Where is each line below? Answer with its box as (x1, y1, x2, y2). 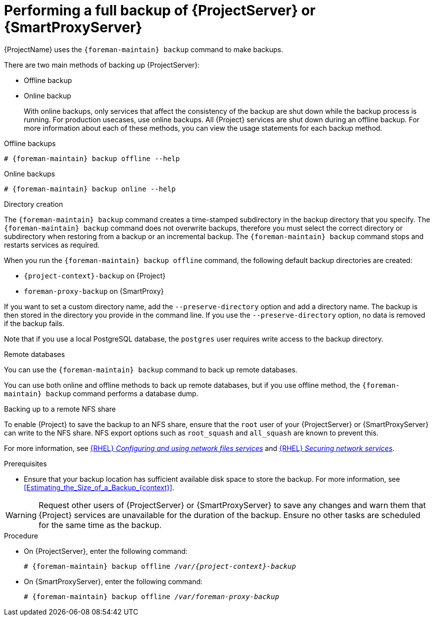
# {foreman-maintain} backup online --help (4, 184, 176, 193)
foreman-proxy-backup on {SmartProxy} (24, 286, 164, 295)
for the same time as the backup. (38, 520, 162, 530)
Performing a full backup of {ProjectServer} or (4, 2, 316, 19)
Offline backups (4, 139, 56, 148)
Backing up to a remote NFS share (4, 404, 116, 413)
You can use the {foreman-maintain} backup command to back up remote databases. (4, 365, 297, 374)
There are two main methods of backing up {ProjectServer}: (4, 60, 200, 69)
